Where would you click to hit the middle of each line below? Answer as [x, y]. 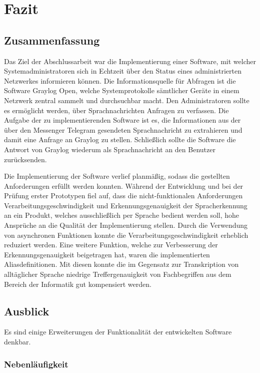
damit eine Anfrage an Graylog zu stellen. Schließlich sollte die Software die [120, 139]
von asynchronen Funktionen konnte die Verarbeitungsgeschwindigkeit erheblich [126, 235]
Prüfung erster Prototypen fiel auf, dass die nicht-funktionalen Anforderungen [123, 196]
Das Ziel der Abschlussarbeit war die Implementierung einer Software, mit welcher [130, 61]
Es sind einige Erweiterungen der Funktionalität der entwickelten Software [118, 332]
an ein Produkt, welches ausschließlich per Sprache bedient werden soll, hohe [122, 215]
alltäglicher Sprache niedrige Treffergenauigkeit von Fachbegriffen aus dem [118, 274]
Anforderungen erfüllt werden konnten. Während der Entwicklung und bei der [124, 185]
